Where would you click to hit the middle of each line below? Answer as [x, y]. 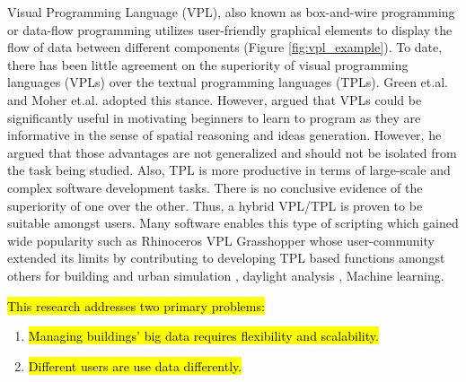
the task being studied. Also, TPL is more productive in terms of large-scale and [229, 170]
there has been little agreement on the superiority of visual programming [208, 64]
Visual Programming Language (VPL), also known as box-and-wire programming [231, 12]
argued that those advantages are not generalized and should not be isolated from [232, 152]
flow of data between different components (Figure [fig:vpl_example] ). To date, [225, 47]
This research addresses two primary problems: [136, 305]
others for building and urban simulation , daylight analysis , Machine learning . [226, 275]
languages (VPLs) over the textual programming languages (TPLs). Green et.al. [228, 82]
